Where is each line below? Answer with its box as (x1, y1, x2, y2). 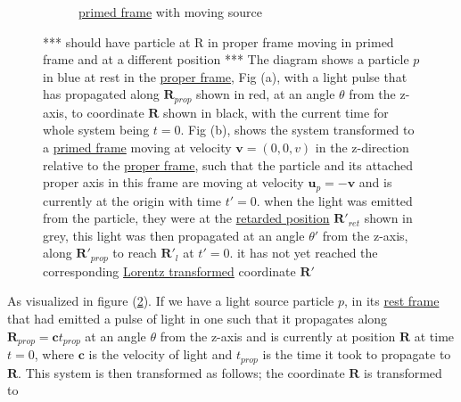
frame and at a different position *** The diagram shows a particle (43, 50, 409, 69)
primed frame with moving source (78, 3, 262, 21)
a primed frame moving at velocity (43, 138, 232, 157)
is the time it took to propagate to (262, 345, 451, 364)
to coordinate (71, 103, 144, 121)
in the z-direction (315, 138, 409, 157)
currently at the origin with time (43, 191, 222, 209)
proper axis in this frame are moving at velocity (43, 173, 304, 192)
